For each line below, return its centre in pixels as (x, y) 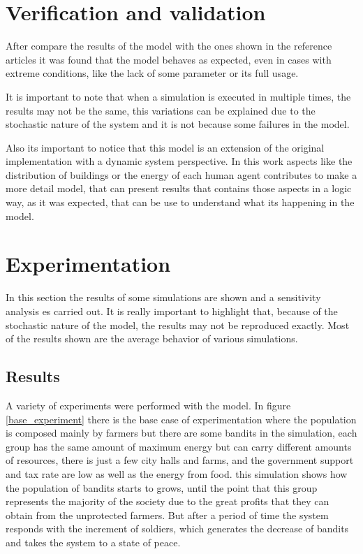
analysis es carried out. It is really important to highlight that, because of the (172, 311)
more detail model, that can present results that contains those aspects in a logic (179, 188)
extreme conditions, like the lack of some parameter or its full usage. (152, 73)
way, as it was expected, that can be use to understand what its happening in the (180, 202)
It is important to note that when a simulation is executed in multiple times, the (178, 96)
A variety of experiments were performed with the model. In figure (148, 405)
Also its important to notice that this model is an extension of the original (165, 147)
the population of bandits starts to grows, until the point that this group (162, 487)
